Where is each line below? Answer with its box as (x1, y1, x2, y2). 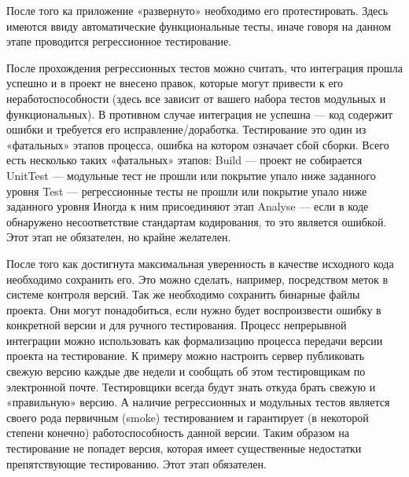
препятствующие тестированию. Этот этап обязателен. (6, 455, 267, 471)
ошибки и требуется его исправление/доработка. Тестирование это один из (6, 121, 367, 138)
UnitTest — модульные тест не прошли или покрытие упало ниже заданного (6, 167, 376, 183)
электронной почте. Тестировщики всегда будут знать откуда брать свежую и (6, 378, 376, 394)
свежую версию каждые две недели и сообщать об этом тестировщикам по (6, 363, 366, 380)
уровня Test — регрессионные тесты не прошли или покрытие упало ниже (6, 182, 367, 199)
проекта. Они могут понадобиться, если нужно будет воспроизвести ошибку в (6, 301, 381, 317)
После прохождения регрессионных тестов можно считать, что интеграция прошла (6, 59, 403, 75)
